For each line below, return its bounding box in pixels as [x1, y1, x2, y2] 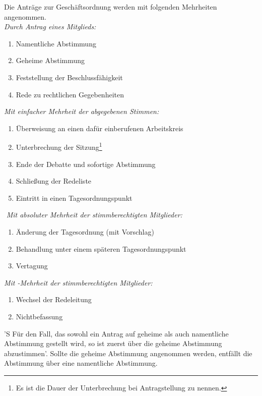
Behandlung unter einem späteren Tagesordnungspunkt [16, 243, 186, 254]
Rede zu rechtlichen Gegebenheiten [16, 89, 124, 99]
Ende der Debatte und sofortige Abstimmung [16, 158, 156, 169]
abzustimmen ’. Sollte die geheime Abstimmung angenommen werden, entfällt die [4, 348, 252, 358]
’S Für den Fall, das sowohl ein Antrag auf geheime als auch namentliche [4, 328, 229, 338]
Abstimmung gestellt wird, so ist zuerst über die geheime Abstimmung [4, 338, 222, 349]
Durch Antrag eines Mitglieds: [4, 21, 96, 32]
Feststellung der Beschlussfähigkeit [16, 72, 123, 82]
